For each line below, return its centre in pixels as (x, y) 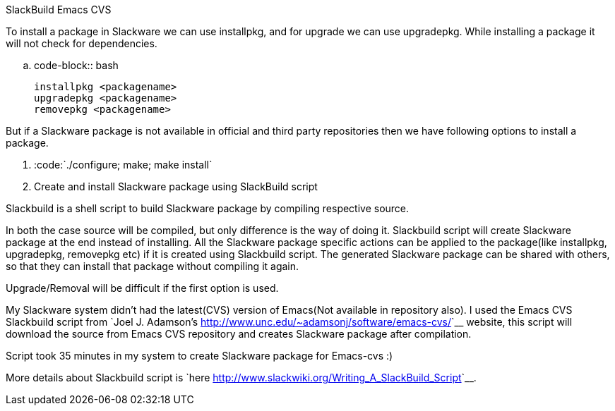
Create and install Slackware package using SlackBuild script (176, 186)
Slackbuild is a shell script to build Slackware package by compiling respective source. (208, 208)
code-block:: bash (76, 65)
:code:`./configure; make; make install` (123, 165)
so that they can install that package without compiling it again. (153, 266)
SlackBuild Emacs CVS (59, 10)
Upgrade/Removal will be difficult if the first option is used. (142, 288)
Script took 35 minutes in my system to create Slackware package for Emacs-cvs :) (199, 356)
